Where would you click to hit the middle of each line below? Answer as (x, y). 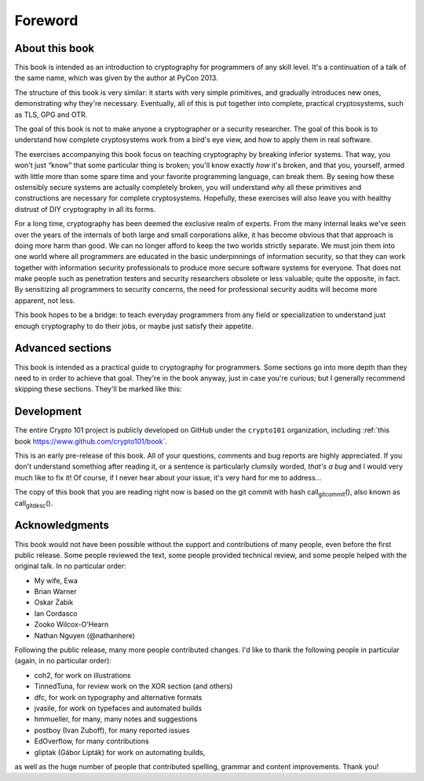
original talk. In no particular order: (70, 566)
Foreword (46, 20)
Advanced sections (63, 348)
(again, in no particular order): (63, 661)
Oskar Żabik (54, 602)
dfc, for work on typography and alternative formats (118, 697)
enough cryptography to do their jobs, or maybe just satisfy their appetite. (134, 326)
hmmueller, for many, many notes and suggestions (116, 719)
